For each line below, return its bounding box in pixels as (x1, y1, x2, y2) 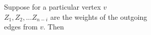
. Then (43, 21, 64, 32)
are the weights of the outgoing (50, 11, 147, 22)
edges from (4, 21, 38, 32)
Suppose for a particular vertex (4, 2, 101, 12)
